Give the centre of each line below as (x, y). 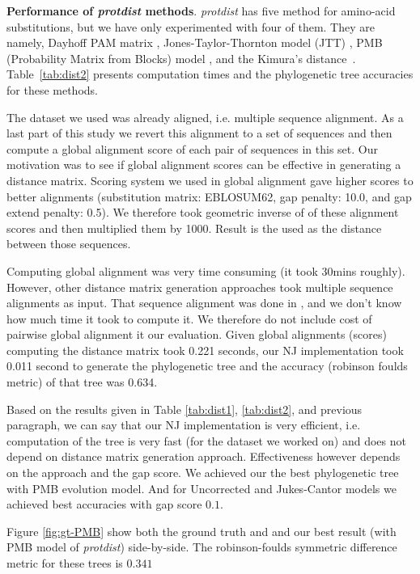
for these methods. (52, 89)
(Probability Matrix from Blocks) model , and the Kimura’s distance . (181, 58)
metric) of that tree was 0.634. (82, 382)
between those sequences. (69, 244)
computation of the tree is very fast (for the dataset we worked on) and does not (206, 440)
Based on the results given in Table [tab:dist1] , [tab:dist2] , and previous (185, 409)
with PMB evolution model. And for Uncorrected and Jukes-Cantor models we (202, 488)
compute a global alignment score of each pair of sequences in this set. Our (192, 148)
